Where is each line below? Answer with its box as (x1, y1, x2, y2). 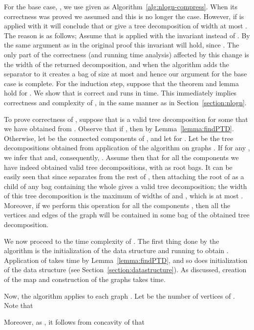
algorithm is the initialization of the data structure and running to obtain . (4, 245, 229, 256)
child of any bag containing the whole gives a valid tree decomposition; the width (4, 181, 247, 191)
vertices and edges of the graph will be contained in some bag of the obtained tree (4, 210, 250, 220)
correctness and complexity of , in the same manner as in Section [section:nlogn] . (4, 97, 247, 107)
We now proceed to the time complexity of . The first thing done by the (4, 236, 219, 246)
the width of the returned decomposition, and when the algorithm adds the (4, 59, 229, 69)
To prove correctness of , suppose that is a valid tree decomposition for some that (4, 114, 248, 124)
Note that (4, 300, 33, 310)
